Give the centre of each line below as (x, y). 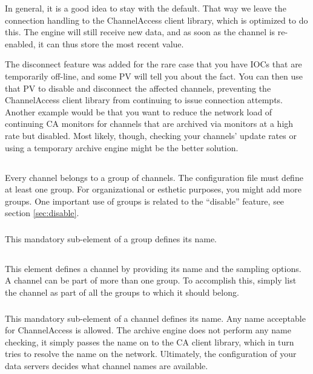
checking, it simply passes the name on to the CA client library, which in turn (150, 342)
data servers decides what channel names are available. (107, 365)
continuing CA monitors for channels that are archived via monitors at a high (149, 124)
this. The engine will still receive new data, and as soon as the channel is (140, 32)
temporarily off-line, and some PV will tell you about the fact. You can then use (154, 76)
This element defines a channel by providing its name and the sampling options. (153, 268)
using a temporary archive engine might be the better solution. (122, 147)
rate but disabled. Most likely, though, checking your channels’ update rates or (151, 135)
